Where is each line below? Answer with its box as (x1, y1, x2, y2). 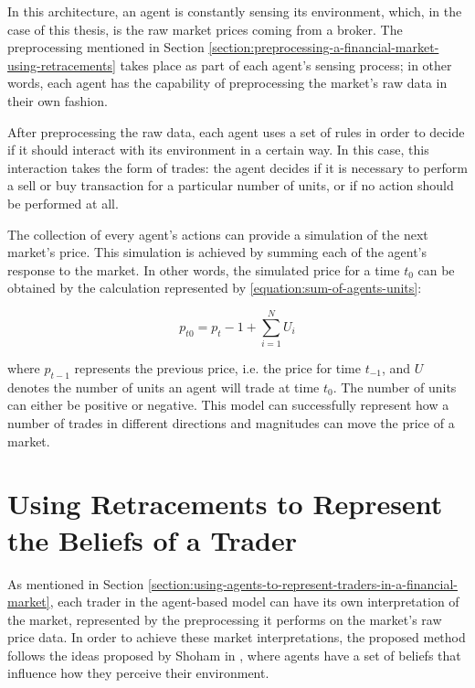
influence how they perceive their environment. (7, 663, 269, 683)
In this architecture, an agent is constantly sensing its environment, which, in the (7, 2, 462, 20)
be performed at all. (7, 193, 119, 212)
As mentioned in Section (7, 574, 144, 593)
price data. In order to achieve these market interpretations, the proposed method (7, 628, 466, 647)
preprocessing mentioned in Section (7, 38, 205, 57)
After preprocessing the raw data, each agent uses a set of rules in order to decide (7, 122, 465, 141)
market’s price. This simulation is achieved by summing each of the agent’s (7, 242, 427, 262)
